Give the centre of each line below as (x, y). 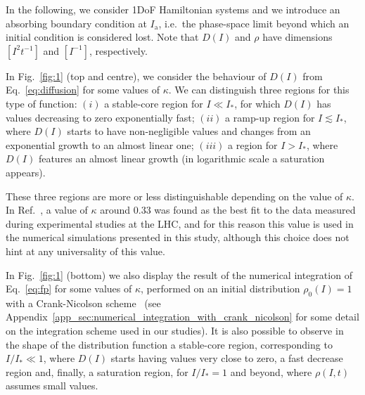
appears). (26, 172)
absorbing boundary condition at (76, 23)
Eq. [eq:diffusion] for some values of (83, 90)
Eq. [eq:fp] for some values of (69, 289)
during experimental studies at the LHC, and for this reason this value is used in (180, 223)
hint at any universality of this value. (85, 251)
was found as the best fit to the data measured (255, 210)
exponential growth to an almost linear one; (100, 144)
